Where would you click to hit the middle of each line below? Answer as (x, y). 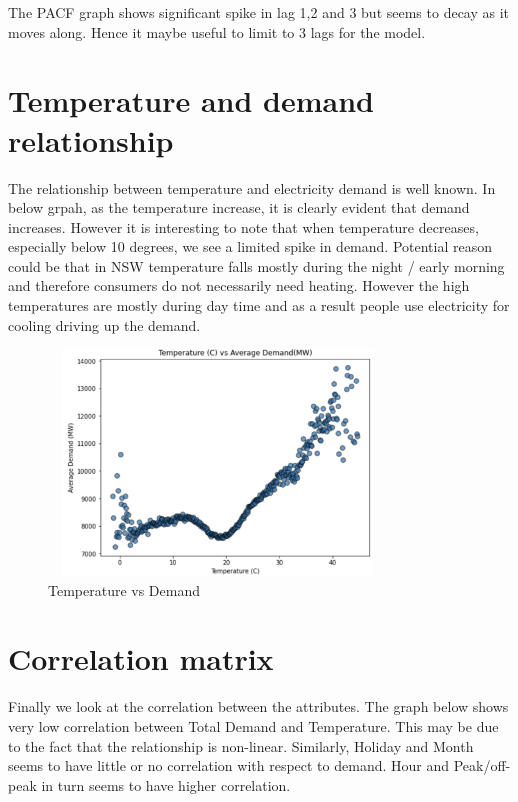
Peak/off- (482, 765)
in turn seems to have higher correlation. (166, 784)
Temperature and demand (191, 100)
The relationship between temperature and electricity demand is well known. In (252, 187)
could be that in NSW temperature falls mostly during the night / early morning (256, 265)
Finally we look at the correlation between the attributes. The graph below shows (258, 706)
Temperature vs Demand (124, 589)
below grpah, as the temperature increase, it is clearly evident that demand (239, 207)
